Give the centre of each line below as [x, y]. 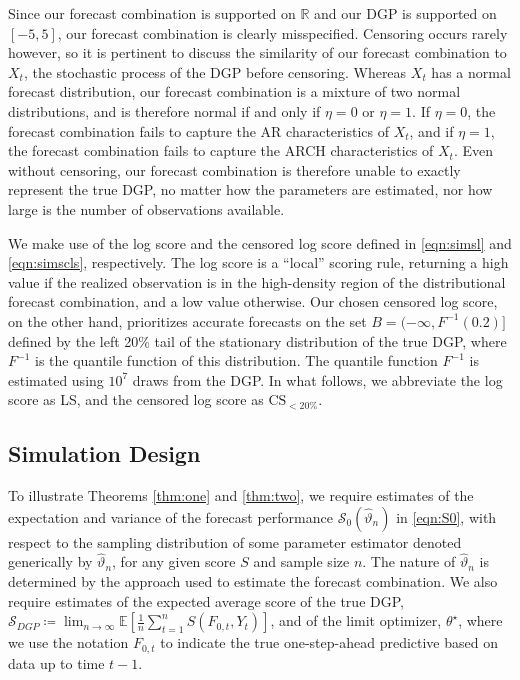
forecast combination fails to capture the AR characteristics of [198, 130]
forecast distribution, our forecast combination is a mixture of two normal [234, 91]
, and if [431, 130]
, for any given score [174, 561]
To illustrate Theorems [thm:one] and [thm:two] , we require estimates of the [241, 495]
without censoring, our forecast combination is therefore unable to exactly [234, 169]
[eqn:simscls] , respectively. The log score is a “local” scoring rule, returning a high [258, 262]
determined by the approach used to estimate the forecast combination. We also [253, 581]
